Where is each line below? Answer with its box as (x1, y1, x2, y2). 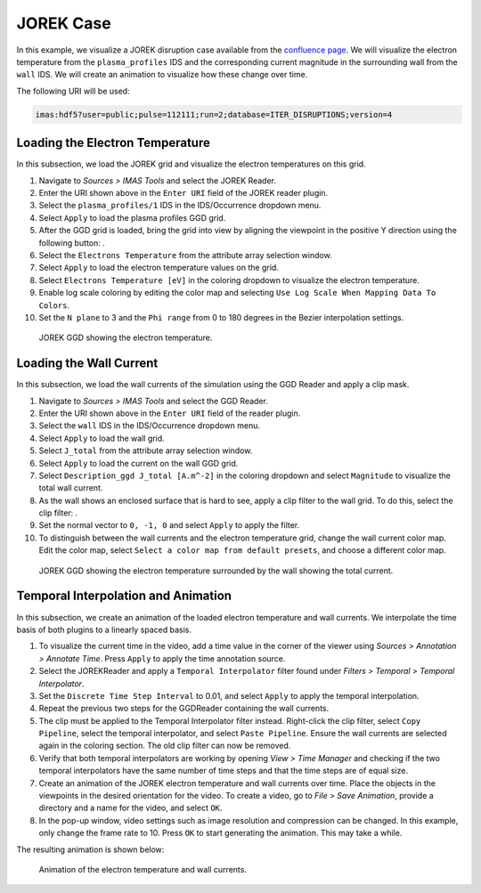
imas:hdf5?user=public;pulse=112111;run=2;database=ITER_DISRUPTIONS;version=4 (35, 110, 393, 119)
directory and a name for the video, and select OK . (38, 802, 223, 814)
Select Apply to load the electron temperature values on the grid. (38, 263, 280, 273)
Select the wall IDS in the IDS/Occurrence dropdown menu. (38, 420, 261, 431)
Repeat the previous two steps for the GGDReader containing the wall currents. (38, 703, 330, 714)
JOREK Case (16, 13, 111, 33)
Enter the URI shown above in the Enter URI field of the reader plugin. (38, 408, 301, 418)
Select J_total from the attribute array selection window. (38, 445, 253, 456)
